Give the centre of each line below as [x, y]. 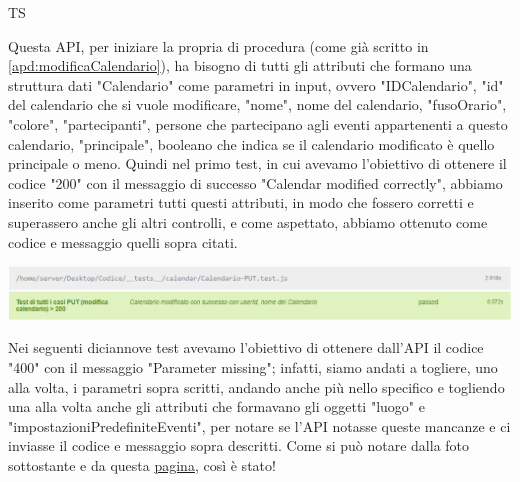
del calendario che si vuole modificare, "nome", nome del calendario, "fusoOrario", [257, 104]
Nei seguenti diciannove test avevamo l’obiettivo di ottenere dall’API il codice [246, 347]
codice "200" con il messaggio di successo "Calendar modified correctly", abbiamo [255, 182]
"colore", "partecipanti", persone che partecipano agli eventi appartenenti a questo [258, 123]
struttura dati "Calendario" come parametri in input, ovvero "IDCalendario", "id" [256, 84]
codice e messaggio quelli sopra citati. [123, 241]
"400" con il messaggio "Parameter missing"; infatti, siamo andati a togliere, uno [253, 366]
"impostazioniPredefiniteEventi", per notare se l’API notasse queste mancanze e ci [259, 425]
